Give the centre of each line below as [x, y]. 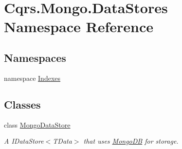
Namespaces [35, 57]
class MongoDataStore [37, 124]
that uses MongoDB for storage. [131, 141]
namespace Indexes [32, 78]
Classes [22, 104]
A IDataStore [24, 141]
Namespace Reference [79, 27]
